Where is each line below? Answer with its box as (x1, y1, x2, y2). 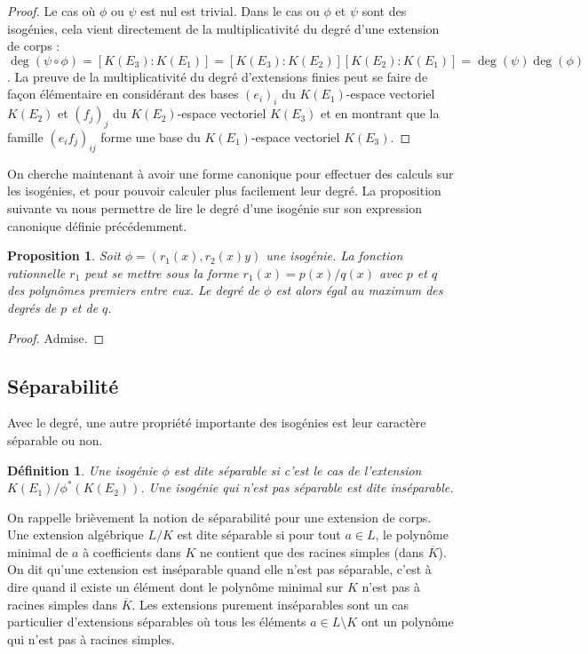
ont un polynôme (361, 612, 454, 631)
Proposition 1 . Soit (7, 246, 121, 265)
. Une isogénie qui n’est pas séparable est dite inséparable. (140, 478, 454, 497)
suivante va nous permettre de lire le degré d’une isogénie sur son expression (7, 198, 423, 217)
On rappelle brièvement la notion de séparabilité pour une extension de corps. (7, 507, 432, 526)
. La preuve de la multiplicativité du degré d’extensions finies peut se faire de (7, 67, 428, 85)
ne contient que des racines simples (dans (199, 542, 424, 561)
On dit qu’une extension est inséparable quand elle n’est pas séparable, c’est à (7, 560, 432, 578)
